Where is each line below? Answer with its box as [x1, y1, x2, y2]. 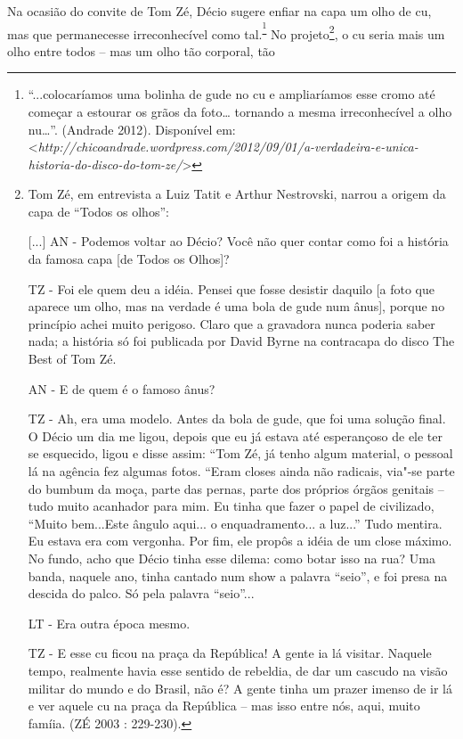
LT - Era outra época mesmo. [28, 613, 191, 632]
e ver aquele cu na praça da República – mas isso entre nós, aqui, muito [28, 696, 420, 715]
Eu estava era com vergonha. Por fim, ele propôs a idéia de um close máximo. [28, 531, 452, 550]
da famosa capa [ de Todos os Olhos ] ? [28, 250, 230, 268]
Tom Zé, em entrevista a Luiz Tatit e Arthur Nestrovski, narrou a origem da [28, 185, 446, 203]
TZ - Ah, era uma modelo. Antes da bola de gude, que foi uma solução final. [28, 409, 446, 428]
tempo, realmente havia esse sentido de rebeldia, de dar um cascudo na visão [28, 661, 448, 679]
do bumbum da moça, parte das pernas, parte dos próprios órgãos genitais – [28, 479, 444, 497]
